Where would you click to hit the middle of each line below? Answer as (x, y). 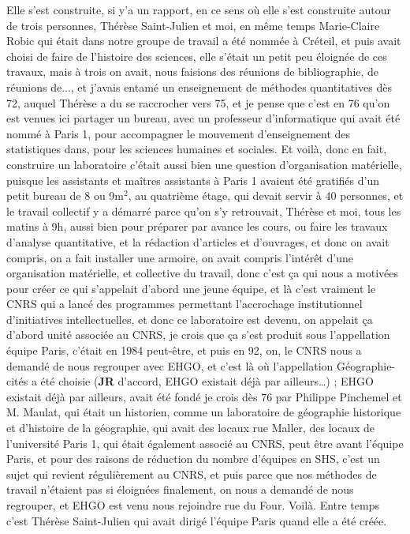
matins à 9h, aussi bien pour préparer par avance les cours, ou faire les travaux (197, 226)
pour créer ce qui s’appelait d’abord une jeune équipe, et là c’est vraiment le (191, 288)
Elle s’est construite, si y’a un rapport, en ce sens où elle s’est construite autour (199, 9)
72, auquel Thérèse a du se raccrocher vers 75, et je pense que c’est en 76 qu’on (198, 102)
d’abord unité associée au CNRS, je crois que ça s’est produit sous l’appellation (198, 335)
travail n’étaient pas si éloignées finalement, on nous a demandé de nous (180, 489)
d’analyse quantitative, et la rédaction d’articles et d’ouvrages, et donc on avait (198, 241)
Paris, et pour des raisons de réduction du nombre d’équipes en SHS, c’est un (193, 459)
